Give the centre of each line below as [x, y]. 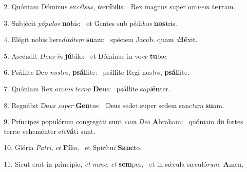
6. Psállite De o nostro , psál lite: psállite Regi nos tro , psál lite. [97, 72]
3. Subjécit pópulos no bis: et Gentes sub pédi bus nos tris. [91, 23]
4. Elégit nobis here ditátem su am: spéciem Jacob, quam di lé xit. [101, 39]
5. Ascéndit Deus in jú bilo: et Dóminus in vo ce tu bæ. [86, 55]
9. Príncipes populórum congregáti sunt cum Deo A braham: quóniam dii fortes [123, 121]
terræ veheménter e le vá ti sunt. [50, 131]
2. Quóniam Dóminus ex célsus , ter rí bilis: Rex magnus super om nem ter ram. [120, 6]
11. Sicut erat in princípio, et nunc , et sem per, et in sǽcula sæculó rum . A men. [124, 163]
